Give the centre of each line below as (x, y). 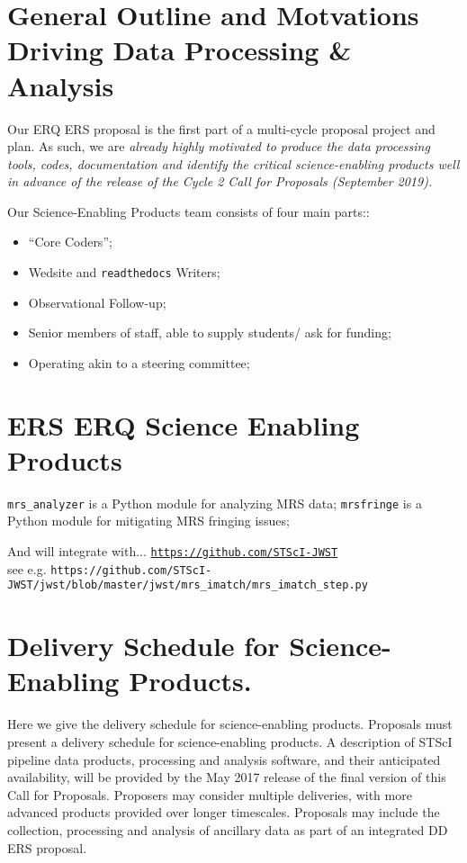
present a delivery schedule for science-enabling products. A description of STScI (230, 741)
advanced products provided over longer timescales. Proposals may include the (224, 812)
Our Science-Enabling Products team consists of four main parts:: (189, 211)
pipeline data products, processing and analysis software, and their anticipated (224, 759)
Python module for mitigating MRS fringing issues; (148, 521)
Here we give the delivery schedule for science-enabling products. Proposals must (230, 724)
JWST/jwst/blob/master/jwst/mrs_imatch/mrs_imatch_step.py (188, 585)
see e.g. (27, 568)
